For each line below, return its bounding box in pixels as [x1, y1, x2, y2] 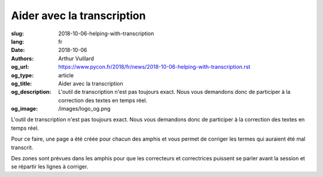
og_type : [11, 72, 34, 79]
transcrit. [11, 144, 33, 151]
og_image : [11, 105, 38, 112]
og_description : [11, 89, 51, 96]
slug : [11, 30, 24, 37]
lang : [11, 38, 25, 45]
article [58, 72, 74, 79]
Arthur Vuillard [58, 54, 95, 62]
